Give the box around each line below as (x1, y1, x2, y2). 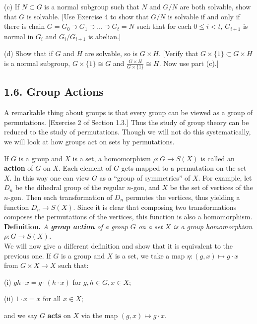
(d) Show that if (4, 48, 53, 59)
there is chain (4, 21, 45, 31)
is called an (200, 153, 235, 163)
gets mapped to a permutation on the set (121, 163, 247, 173)
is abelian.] (88, 31, 121, 41)
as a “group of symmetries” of (99, 172, 191, 183)
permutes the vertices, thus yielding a (126, 192, 240, 202)
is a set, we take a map (115, 250, 185, 260)
